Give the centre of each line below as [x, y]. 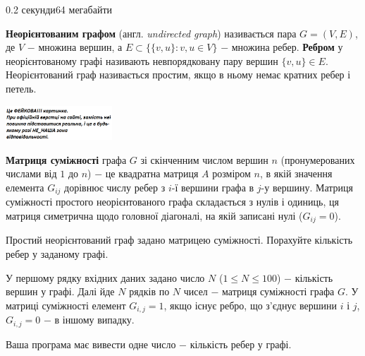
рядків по [149, 291]
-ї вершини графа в [213, 187]
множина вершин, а [80, 47]
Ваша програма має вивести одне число [91, 344]
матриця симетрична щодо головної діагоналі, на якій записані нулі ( [154, 215]
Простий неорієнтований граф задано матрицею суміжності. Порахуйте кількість [179, 240]
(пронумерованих [318, 159]
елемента [25, 187]
